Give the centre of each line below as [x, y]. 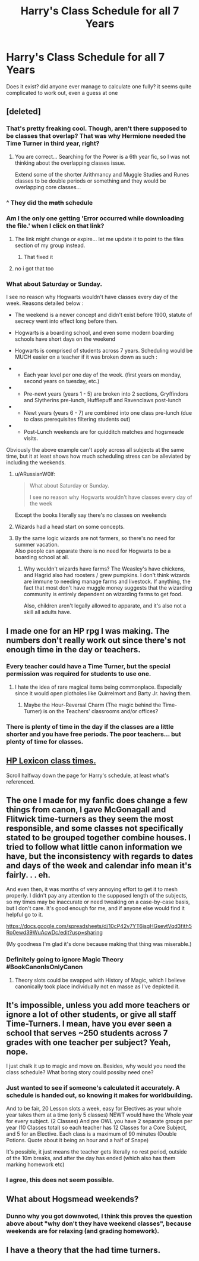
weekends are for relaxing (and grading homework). [83, 1231]
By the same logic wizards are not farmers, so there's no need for [95, 538]
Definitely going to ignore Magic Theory [65, 960]
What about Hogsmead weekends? [72, 1199]
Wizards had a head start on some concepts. [70, 527]
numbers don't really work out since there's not [96, 640]
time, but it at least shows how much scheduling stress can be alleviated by [99, 456]
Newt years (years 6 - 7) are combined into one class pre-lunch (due [108, 413]
